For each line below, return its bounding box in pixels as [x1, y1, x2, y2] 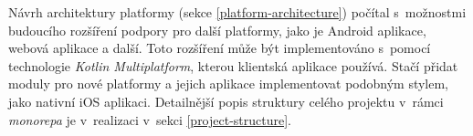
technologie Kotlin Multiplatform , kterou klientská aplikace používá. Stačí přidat [8, 56, 458, 75]
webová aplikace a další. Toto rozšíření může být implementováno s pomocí [8, 38, 431, 58]
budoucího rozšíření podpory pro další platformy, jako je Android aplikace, [8, 20, 426, 39]
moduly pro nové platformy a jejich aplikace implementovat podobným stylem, [8, 74, 449, 93]
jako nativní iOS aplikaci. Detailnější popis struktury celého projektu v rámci [8, 91, 444, 110]
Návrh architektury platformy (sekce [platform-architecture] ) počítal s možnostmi [8, 3, 467, 21]
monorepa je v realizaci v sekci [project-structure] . [8, 110, 292, 129]
